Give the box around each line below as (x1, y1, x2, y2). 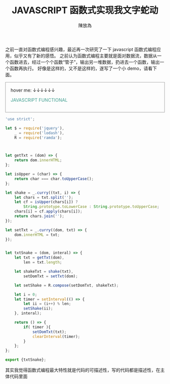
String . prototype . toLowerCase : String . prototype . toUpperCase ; (23, 204, 159, 209)
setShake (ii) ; (23, 306, 53, 311)
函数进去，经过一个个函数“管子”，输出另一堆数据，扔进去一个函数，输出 (9, 59, 160, 65)
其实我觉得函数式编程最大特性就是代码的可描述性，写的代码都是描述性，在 (5, 367, 160, 373)
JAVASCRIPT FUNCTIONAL (11, 97, 68, 103)
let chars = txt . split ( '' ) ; (14, 195, 73, 200)
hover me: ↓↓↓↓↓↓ (11, 87, 55, 93)
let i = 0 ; (14, 292, 37, 297)
